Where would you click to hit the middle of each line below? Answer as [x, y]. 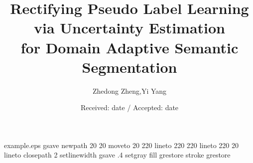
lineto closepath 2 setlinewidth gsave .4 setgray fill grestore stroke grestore [117, 155]
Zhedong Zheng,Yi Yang [129, 90]
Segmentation [129, 67]
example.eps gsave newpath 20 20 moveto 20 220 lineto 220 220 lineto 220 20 [122, 145]
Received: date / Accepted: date [129, 107]
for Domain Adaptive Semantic [129, 47]
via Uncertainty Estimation [129, 28]
